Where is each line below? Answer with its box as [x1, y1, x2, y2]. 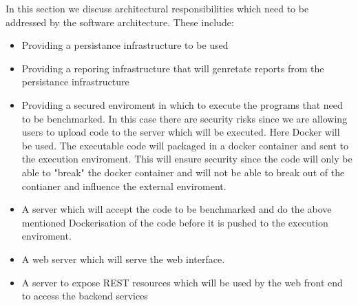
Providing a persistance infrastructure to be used [21, 38, 229, 52]
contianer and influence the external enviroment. [21, 178, 227, 193]
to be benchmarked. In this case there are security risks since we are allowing [21, 111, 348, 125]
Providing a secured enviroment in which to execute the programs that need [21, 97, 343, 112]
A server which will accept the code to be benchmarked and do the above [21, 202, 332, 216]
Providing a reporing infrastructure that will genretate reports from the [21, 61, 324, 75]
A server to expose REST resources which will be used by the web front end [21, 275, 343, 289]
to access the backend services [21, 288, 148, 303]
